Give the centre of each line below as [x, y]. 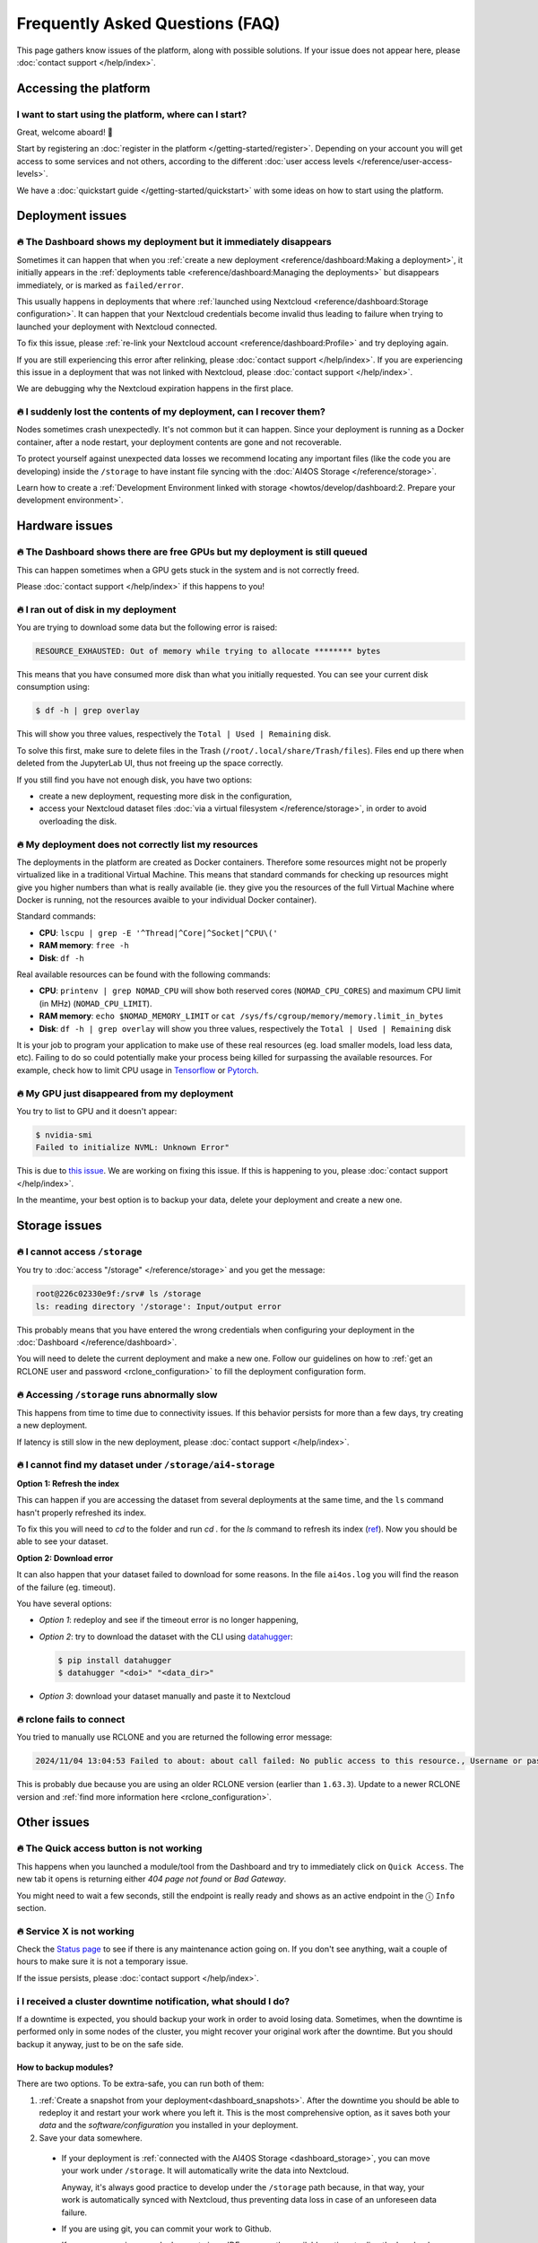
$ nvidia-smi [64, 1135]
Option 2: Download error [65, 1558]
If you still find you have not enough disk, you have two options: [134, 780]
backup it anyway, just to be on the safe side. [100, 2044]
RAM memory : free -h [84, 946]
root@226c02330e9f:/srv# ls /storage [118, 1294]
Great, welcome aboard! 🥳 [65, 132]
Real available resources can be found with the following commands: [143, 974]
